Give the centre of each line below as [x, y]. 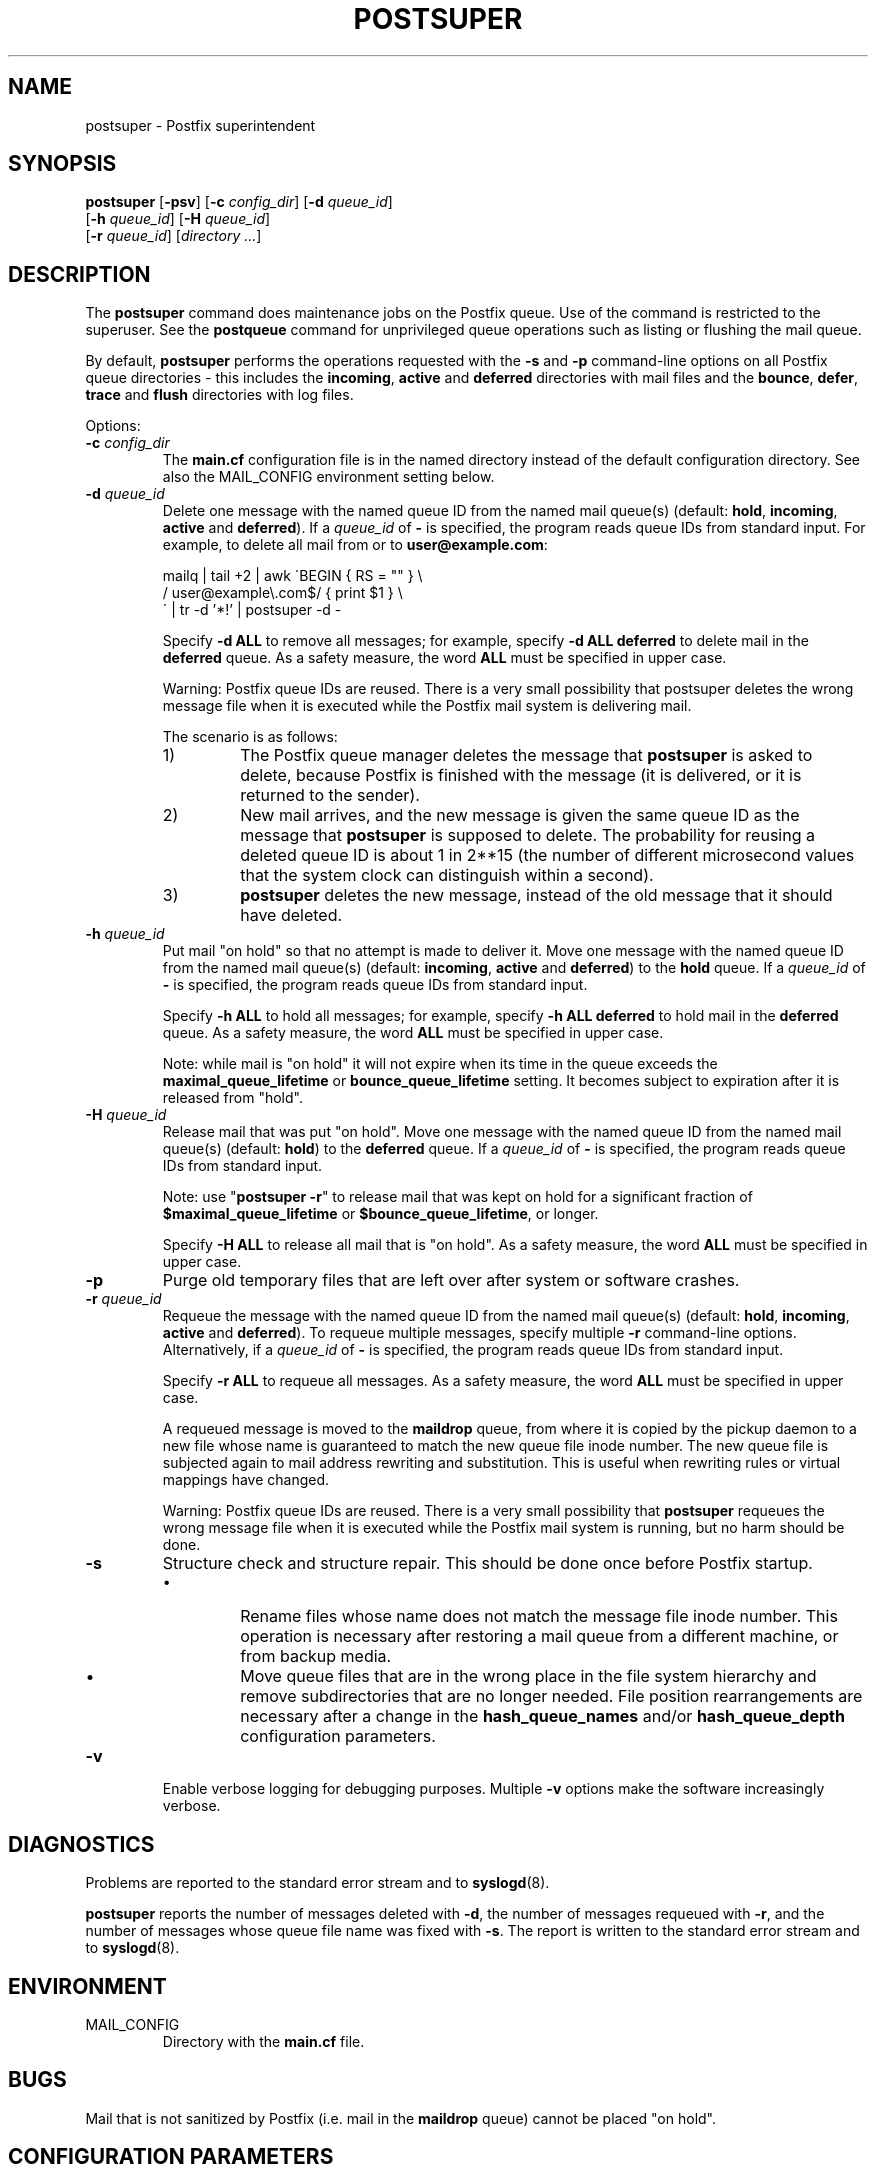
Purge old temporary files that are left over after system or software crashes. [451, 1280]
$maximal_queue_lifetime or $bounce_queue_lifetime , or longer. [380, 1214]
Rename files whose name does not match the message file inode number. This [539, 1616]
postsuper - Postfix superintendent [200, 125]
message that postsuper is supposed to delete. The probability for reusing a [527, 835]
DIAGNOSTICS [81, 1844]
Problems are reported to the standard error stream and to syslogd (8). [317, 1883]
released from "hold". [232, 1098]
